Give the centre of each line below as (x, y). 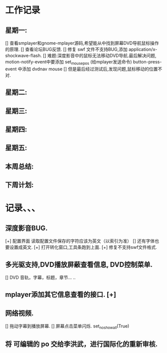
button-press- (147, 62)
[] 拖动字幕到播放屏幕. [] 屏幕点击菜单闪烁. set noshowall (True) (67, 327)
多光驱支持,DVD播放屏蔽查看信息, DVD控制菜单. (79, 265)
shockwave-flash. (24, 56)
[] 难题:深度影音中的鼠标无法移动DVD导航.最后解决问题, (100, 56)
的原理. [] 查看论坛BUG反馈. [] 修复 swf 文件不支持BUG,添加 (67, 49)
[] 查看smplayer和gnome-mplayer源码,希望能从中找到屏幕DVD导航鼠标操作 (82, 43)
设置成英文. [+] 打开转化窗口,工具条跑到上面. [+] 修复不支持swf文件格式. (83, 247)
